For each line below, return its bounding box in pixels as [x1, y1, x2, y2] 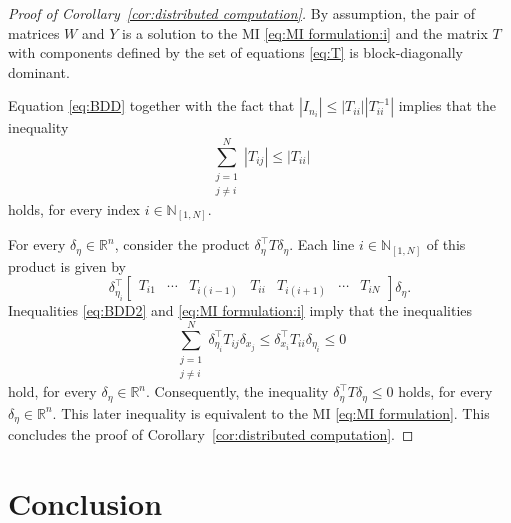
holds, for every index [8, 198, 141, 219]
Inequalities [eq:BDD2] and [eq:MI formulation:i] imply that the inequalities [8, 300, 473, 321]
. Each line [289, 234, 355, 255]
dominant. [8, 61, 70, 82]
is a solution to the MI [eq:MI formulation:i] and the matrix [122, 22, 488, 43]
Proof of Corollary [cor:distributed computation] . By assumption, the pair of [8, 3, 475, 23]
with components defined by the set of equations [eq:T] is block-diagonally [8, 42, 463, 63]
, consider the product [114, 234, 250, 255]
